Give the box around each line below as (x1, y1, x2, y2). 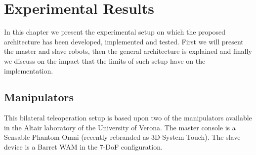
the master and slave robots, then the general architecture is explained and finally (4, 46, 252, 56)
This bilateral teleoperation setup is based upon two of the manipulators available (4, 113, 252, 123)
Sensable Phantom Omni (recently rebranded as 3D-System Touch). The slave (4, 132, 241, 142)
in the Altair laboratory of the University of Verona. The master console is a (4, 122, 236, 132)
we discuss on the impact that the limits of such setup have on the (4, 55, 206, 66)
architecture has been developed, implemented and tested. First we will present (4, 36, 244, 46)
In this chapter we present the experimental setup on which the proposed (4, 27, 226, 37)
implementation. (4, 65, 53, 76)
